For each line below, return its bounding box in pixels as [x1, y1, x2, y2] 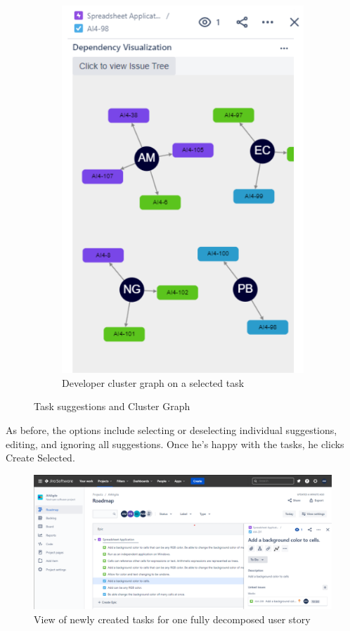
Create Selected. [6, 450, 75, 465]
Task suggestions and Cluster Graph [34, 399, 190, 414]
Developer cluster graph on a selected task [62, 375, 245, 390]
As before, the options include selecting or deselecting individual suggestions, [6, 422, 337, 437]
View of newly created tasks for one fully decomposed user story [34, 611, 311, 626]
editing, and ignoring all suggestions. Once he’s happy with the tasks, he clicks [6, 436, 344, 451]
